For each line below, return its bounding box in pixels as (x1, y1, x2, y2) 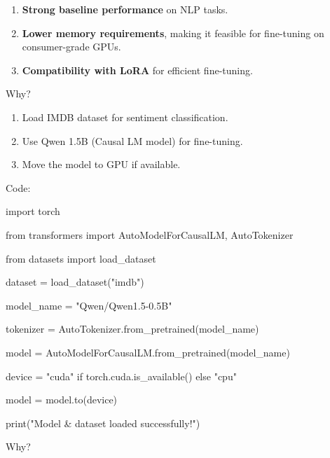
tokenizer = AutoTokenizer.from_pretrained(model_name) (6, 321, 259, 336)
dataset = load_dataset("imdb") (6, 275, 144, 289)
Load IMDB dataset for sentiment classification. (22, 109, 228, 124)
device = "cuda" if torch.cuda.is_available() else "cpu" (6, 368, 237, 383)
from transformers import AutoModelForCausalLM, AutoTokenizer (6, 227, 294, 242)
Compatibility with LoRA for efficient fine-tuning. (22, 62, 253, 77)
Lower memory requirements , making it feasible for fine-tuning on (22, 25, 324, 40)
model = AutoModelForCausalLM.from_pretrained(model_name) (6, 345, 290, 359)
